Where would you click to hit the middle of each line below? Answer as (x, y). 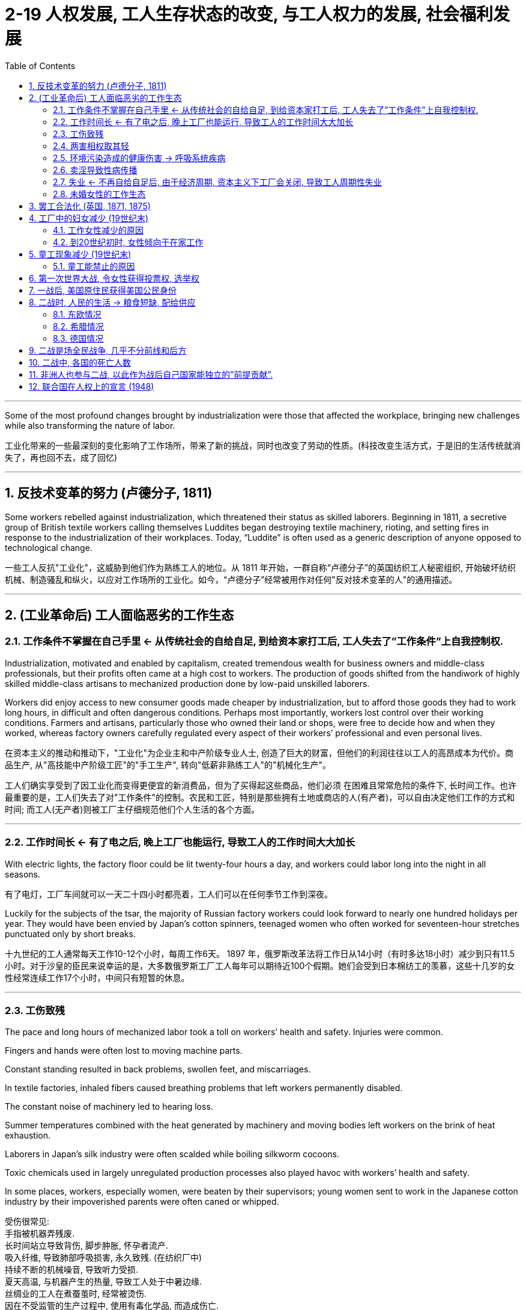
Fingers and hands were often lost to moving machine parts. (124, 1051)
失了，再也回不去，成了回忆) (61, 457)
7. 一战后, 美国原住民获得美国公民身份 (103, 290)
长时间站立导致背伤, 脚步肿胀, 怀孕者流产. (86, 1246)
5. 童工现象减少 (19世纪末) (80, 254)
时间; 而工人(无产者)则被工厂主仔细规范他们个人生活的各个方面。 (132, 809)
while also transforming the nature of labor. (90, 425)
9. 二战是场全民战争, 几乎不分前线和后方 (108, 350)
